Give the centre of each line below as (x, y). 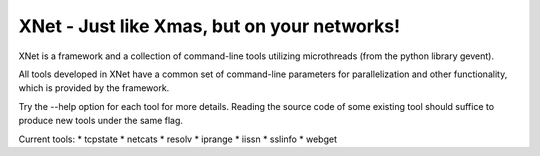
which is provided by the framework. (94, 88)
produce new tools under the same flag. (101, 121)
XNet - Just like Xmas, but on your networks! (209, 26)
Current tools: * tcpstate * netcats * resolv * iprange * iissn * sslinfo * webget (177, 139)
